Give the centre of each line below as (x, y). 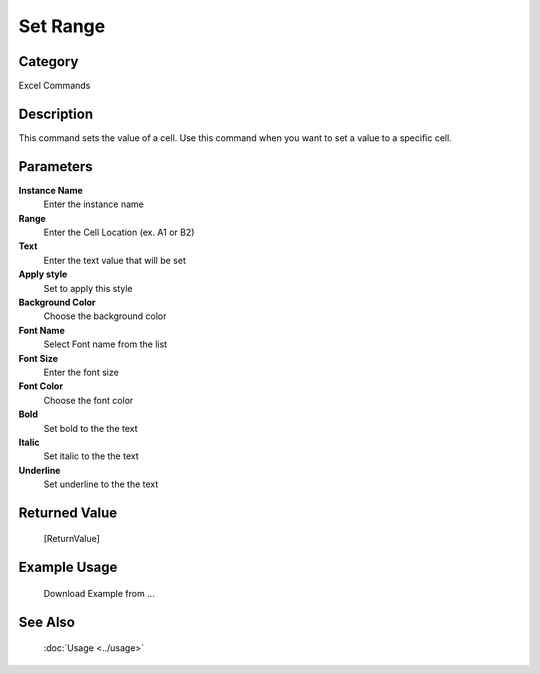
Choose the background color (105, 316)
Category (48, 61)
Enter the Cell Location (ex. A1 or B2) (119, 232)
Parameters (55, 166)
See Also (46, 621)
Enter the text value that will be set (115, 260)
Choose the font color (88, 400)
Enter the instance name (93, 204)
